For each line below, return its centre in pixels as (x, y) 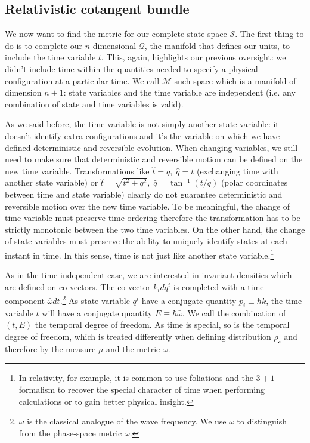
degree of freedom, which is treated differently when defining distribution (138, 336)
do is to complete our (44, 45)
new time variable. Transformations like (77, 170)
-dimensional (113, 45)
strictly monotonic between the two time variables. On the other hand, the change (155, 229)
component (25, 300)
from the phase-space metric (70, 433)
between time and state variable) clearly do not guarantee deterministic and (144, 194)
